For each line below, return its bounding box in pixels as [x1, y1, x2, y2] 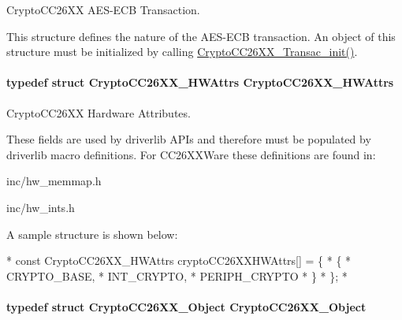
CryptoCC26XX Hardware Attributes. [6, 104, 191, 121]
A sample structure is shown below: [6, 225, 178, 242]
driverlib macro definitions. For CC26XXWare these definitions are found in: [6, 146, 376, 162]
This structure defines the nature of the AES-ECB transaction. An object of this [6, 28, 396, 44]
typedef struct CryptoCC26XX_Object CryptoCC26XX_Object [6, 298, 367, 314]
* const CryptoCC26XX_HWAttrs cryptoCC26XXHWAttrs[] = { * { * [6, 252, 352, 269]
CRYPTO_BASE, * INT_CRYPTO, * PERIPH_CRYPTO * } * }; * [6, 267, 348, 284]
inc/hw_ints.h [6, 199, 75, 215]
